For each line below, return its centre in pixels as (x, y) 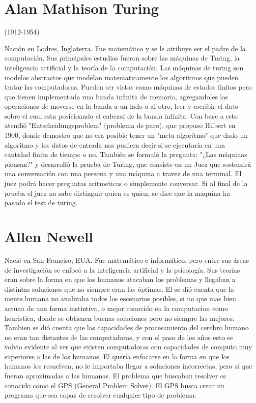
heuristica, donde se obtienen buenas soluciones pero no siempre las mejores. (120, 318)
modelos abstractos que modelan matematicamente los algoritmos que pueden (122, 77)
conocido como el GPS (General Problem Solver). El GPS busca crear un (115, 385)
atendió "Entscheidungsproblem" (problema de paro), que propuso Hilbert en (120, 125)
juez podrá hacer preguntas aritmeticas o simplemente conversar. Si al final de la (126, 183)
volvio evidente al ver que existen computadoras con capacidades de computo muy (128, 347)
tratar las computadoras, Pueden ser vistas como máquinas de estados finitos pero (128, 87)
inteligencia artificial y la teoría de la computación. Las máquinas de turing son (124, 67)
